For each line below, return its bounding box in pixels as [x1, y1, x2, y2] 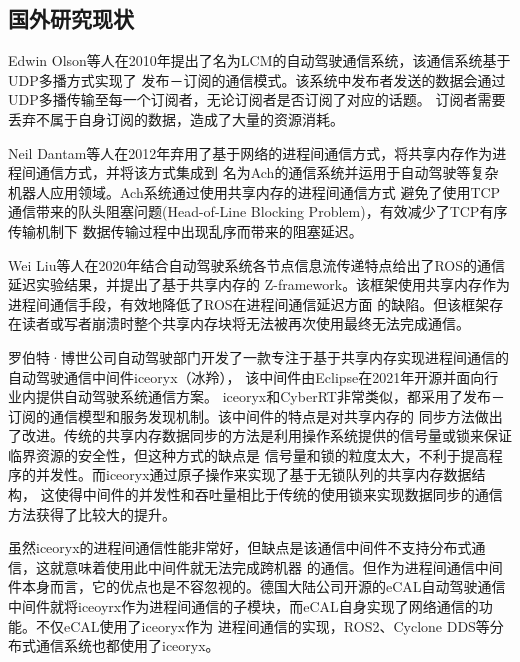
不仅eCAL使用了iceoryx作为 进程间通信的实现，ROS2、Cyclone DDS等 [35, 615, 490, 636]
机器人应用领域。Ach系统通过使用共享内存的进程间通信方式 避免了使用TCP [8, 181, 501, 202]
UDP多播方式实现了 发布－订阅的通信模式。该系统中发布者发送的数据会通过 [8, 69, 506, 90]
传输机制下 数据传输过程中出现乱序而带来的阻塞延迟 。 [8, 220, 363, 241]
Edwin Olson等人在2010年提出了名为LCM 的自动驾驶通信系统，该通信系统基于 [8, 50, 511, 71]
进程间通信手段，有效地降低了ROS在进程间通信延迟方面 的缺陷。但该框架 [8, 293, 490, 314]
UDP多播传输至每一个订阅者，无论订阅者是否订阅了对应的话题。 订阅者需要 [8, 89, 506, 110]
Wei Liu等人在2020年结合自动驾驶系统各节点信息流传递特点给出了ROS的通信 [8, 254, 506, 275]
